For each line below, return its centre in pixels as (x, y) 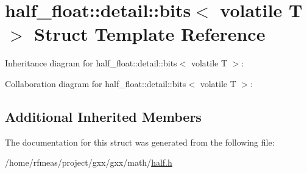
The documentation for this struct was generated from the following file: (140, 142)
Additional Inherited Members (103, 116)
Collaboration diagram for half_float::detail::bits (96, 83)
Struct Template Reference (150, 34)
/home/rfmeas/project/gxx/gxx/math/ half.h (89, 162)
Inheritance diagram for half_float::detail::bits (91, 63)
